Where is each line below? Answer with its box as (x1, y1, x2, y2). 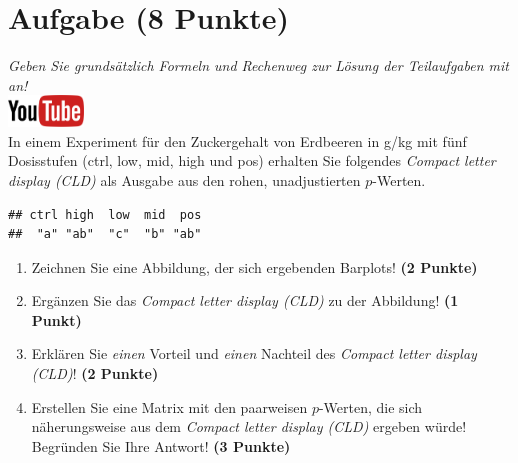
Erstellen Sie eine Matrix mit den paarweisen (31, 396, 308, 417)
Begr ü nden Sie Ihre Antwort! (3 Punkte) (31, 435, 291, 456)
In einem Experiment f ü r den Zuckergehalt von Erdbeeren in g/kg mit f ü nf (8, 130, 467, 151)
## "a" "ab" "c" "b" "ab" (8, 227, 202, 242)
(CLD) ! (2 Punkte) (31, 363, 159, 384)
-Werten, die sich (318, 396, 423, 417)
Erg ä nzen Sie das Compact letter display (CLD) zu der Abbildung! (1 (31, 290, 459, 311)
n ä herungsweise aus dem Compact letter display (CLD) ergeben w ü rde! (31, 416, 467, 437)
